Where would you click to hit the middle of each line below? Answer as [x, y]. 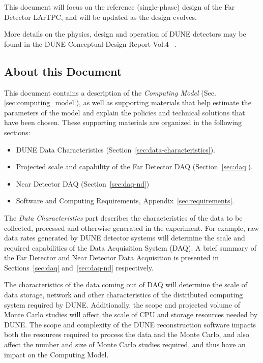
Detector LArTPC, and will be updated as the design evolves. [100, 17]
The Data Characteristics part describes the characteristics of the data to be [123, 217]
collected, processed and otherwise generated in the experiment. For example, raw [131, 228]
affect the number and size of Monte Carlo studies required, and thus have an [125, 344]
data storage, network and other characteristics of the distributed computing [124, 295]
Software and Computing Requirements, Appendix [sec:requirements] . [125, 201]
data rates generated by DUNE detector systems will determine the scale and [125, 238]
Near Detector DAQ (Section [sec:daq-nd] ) [83, 183]
